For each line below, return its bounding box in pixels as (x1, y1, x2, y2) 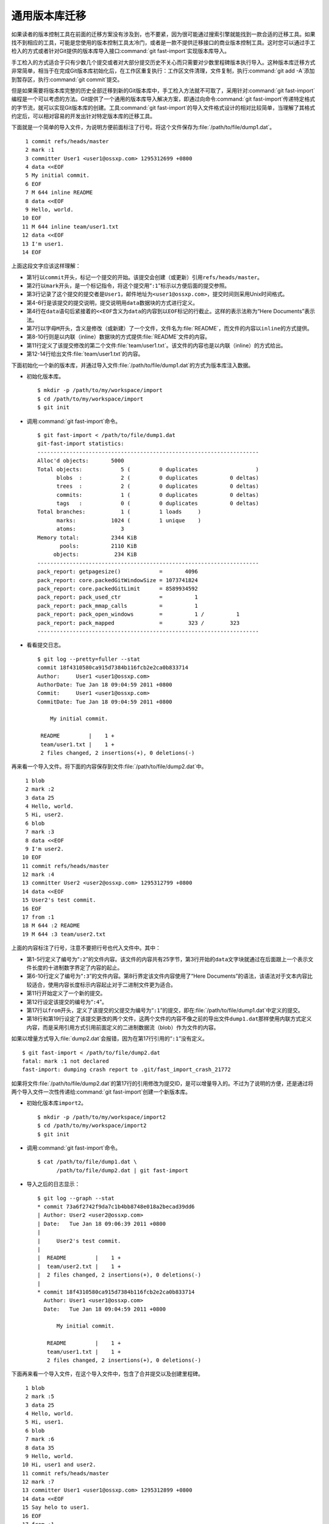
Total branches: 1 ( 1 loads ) (37, 508, 201, 515)
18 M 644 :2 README (22, 922, 80, 929)
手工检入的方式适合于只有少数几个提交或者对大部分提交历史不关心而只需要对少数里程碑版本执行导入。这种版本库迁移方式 (11, 59, 316, 66)
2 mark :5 (25, 1393, 55, 1400)
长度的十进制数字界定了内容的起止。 (31, 964, 123, 971)
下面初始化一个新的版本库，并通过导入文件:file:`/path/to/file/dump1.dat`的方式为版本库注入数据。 (11, 361, 254, 369)
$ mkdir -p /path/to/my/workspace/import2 (37, 1113, 166, 1120)
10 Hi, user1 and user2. (22, 1461, 96, 1469)
